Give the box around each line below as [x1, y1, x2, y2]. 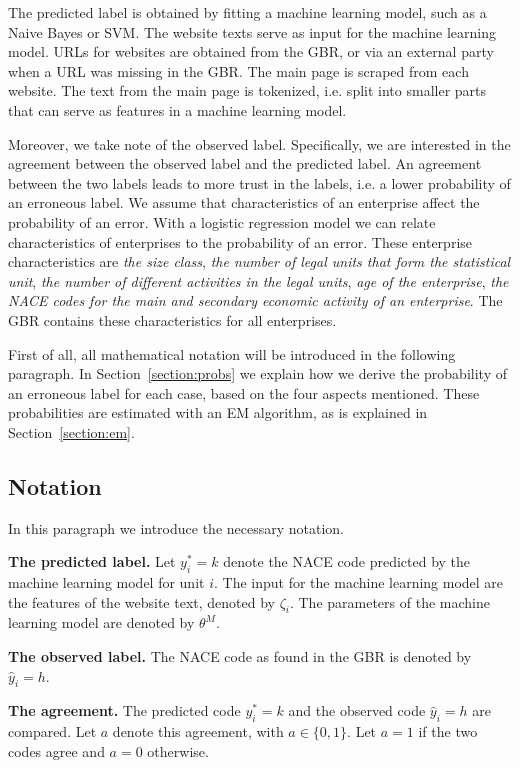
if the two [418, 721, 478, 742]
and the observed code [288, 700, 426, 721]
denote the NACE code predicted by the [223, 551, 471, 572]
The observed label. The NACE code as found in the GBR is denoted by [8, 646, 472, 667]
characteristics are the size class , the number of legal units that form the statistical [8, 251, 511, 272]
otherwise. [147, 740, 209, 761]
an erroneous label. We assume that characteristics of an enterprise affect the [8, 192, 480, 213]
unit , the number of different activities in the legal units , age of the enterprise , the [8, 270, 509, 291]
